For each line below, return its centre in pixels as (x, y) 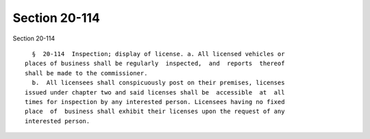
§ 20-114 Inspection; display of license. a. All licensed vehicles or (158, 54)
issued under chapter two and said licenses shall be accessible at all (155, 92)
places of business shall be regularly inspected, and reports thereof (155, 64)
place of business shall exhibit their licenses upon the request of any (155, 112)
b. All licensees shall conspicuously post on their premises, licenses (158, 83)
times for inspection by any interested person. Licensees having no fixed (155, 102)
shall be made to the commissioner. (86, 73)
